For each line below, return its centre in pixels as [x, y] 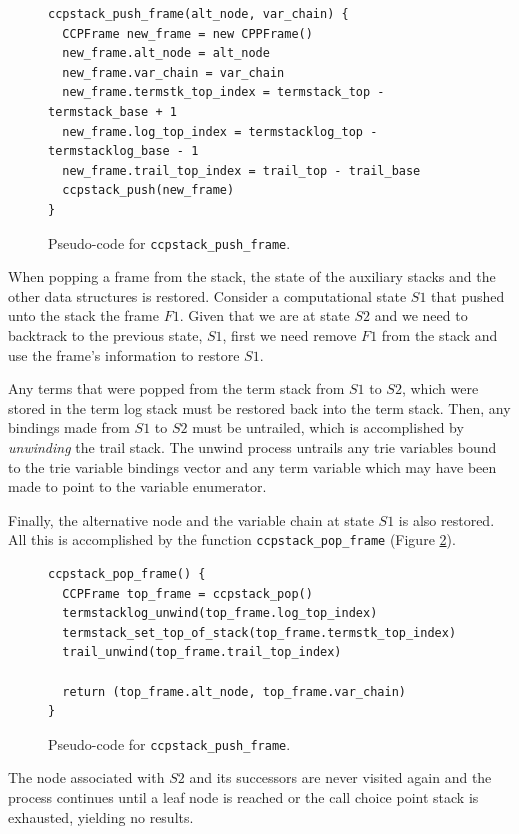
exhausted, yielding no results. [101, 816]
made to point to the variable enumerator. [137, 486]
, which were [440, 388]
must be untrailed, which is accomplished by [328, 427]
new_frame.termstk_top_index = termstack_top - [223, 92]
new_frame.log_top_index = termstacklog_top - [220, 131]
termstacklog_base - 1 [123, 151]
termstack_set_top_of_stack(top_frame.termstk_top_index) [259, 632]
